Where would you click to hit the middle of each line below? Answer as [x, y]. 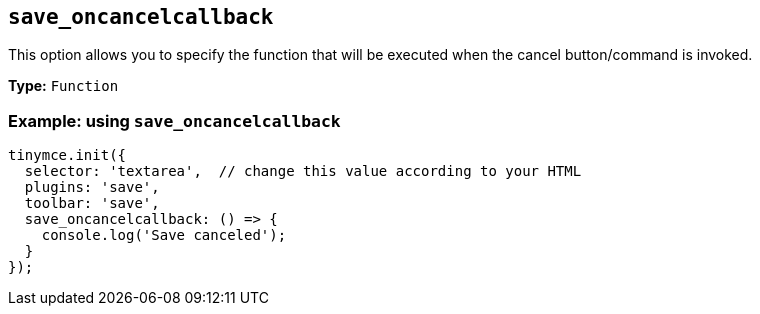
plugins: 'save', [92, 187]
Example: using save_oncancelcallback [174, 120]
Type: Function [63, 86]
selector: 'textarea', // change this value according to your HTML [303, 171]
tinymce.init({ [67, 155]
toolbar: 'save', [92, 203]
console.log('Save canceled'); [164, 235]
